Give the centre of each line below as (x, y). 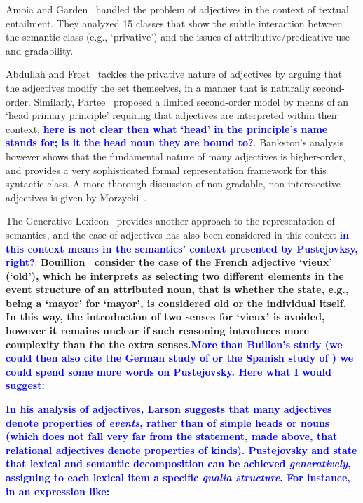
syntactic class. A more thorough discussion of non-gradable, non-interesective (173, 184)
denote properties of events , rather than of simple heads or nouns (168, 422)
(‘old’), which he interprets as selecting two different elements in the (175, 275)
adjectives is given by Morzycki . (76, 197)
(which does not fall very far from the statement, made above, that (172, 436)
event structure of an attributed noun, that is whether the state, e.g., (177, 289)
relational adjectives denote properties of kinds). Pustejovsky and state (181, 449)
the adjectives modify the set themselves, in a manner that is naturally (158, 87)
